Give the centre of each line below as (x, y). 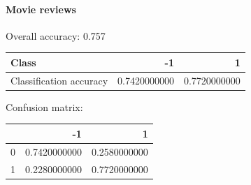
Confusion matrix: (44, 106)
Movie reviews (41, 9)
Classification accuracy (59, 80)
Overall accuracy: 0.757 (56, 35)
